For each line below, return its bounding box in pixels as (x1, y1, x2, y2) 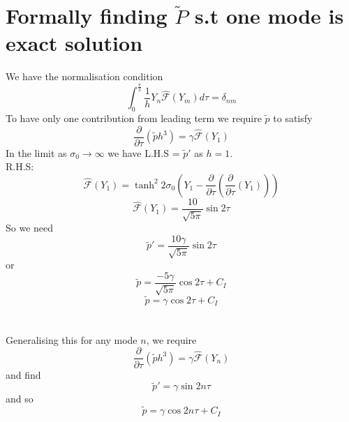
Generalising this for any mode (6, 332, 138, 347)
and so (6, 391, 34, 406)
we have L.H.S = (107, 145, 180, 160)
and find (6, 367, 41, 382)
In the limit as (6, 145, 67, 160)
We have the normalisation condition (6, 69, 163, 84)
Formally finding (6, 1, 168, 30)
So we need (6, 220, 54, 235)
